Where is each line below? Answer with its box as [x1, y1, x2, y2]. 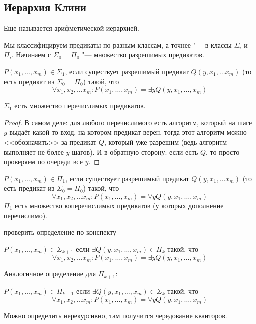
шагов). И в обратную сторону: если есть [72, 146, 198, 157]
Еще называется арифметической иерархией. [4, 23, 139, 33]
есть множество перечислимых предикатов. [14, 100, 146, 111]
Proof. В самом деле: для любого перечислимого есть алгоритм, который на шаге [4, 117, 252, 127]
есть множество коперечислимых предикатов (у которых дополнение [14, 200, 224, 210]
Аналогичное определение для [4, 268, 96, 279]
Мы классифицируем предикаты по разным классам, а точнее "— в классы [4, 39, 232, 50]
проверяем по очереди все [4, 156, 83, 167]
